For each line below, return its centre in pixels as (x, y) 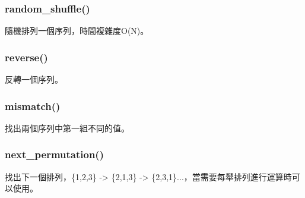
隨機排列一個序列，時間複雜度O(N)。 (77, 31)
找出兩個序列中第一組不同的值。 (67, 128)
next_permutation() (54, 154)
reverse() (26, 57)
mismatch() (33, 106)
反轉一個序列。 (34, 79)
